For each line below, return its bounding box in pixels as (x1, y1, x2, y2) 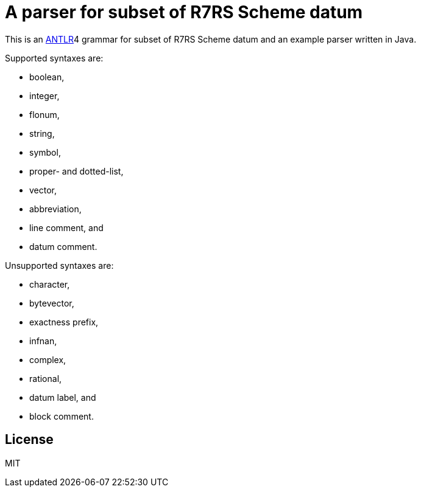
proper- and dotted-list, (29, 165, 124, 176)
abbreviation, (29, 203, 82, 214)
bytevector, (29, 297, 74, 308)
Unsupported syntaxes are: (5, 260, 114, 271)
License (5, 432, 54, 448)
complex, (29, 354, 66, 365)
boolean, (29, 71, 65, 82)
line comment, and (29, 222, 104, 233)
